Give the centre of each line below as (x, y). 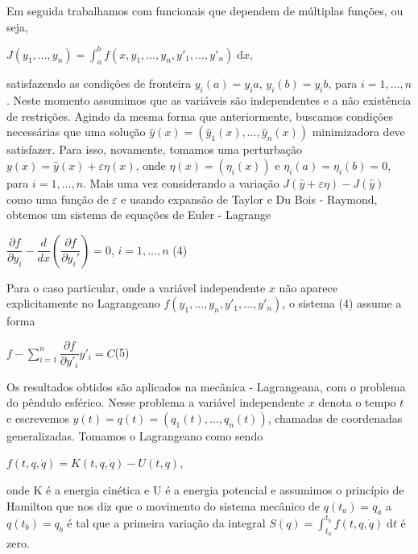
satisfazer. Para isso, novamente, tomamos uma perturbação (155, 149)
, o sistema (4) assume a (342, 303)
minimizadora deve (358, 132)
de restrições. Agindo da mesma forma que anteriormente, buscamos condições (200, 116)
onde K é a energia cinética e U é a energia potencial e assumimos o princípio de (205, 489)
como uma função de (58, 198)
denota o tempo (357, 402)
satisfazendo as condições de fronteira (99, 83)
